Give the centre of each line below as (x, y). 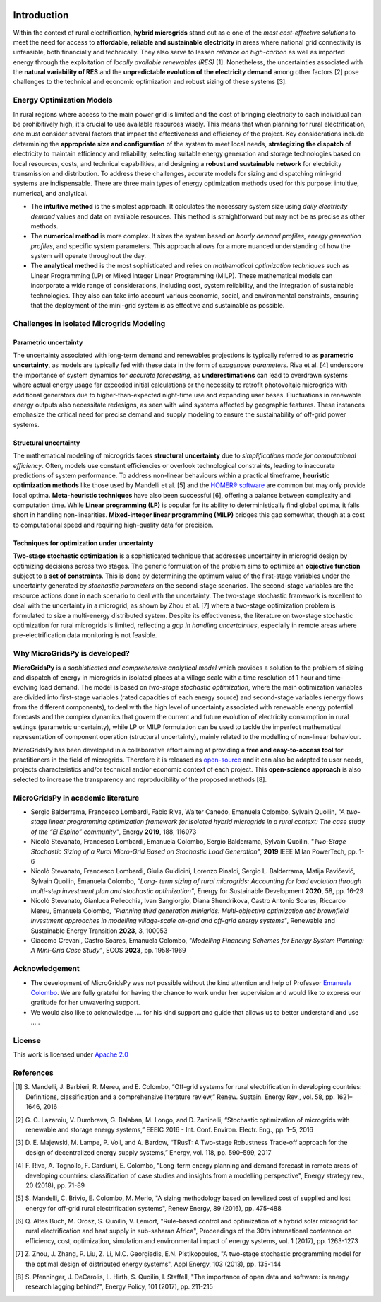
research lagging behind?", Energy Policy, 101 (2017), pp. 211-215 (119, 1286)
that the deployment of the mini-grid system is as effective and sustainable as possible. (158, 306)
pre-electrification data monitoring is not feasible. (85, 635)
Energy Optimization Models (63, 100)
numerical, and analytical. (50, 193)
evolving (25, 687)
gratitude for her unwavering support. (85, 1002)
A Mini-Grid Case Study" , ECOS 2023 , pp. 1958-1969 (108, 951)
